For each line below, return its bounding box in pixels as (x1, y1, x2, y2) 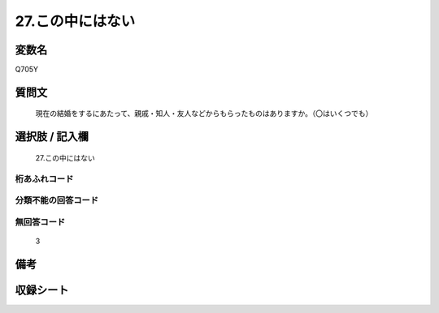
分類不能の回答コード (15, 195, 99, 206)
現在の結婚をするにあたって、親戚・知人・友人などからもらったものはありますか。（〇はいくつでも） (35, 109, 373, 118)
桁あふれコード (15, 173, 74, 184)
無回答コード (15, 216, 66, 227)
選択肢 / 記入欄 (15, 130, 89, 144)
